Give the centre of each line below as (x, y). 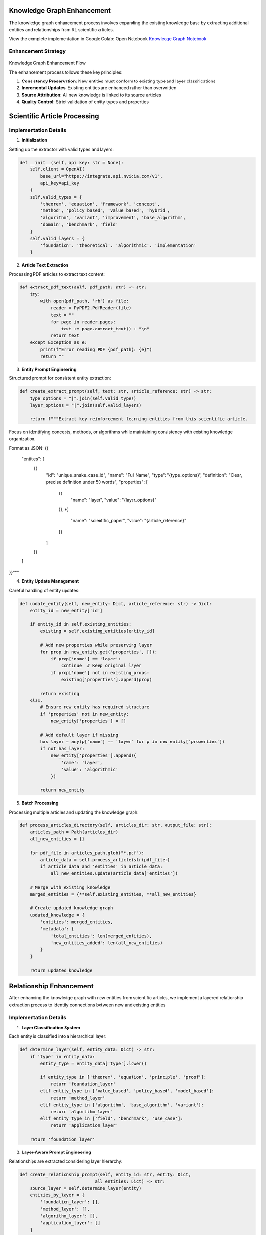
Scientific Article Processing (54, 116)
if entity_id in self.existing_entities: (81, 624)
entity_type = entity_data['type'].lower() (94, 1063)
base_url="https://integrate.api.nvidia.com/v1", (101, 176)
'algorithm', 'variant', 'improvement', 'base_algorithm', (113, 218)
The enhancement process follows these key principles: (66, 72)
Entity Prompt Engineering (49, 369)
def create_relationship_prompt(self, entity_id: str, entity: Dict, (105, 1174)
